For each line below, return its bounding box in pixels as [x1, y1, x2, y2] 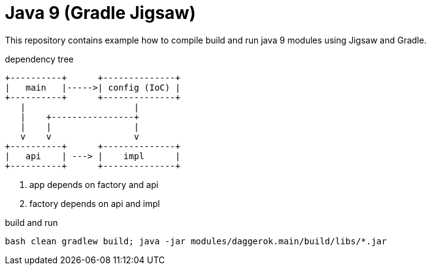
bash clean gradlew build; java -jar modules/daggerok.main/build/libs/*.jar [5, 236, 387, 246]
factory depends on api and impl [29, 198, 160, 209]
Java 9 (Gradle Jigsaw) [5, 2, 196, 23]
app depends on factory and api [29, 179, 159, 190]
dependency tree [5, 53, 74, 64]
